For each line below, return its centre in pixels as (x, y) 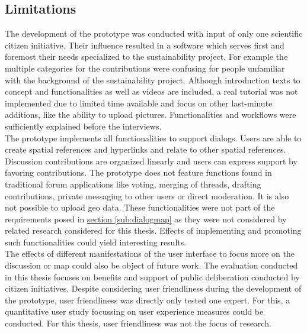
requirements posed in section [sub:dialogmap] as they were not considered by (146, 219)
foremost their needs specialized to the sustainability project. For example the (146, 56)
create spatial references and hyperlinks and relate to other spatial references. (145, 149)
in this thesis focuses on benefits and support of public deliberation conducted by (152, 277)
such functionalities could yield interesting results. (96, 242)
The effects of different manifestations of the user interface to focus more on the (150, 253)
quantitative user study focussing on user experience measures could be (134, 311)
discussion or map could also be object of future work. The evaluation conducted (151, 265)
